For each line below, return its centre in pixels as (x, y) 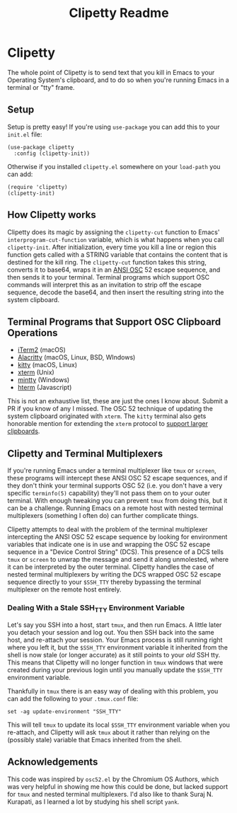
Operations (33, 333)
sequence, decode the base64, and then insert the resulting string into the (116, 292)
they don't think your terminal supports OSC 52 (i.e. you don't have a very (115, 485)
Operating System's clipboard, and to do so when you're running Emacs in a (118, 80)
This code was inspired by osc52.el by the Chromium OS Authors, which (113, 779)
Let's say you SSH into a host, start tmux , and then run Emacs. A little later (115, 625)
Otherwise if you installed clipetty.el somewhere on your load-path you (114, 166)
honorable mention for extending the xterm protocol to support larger (108, 424)
